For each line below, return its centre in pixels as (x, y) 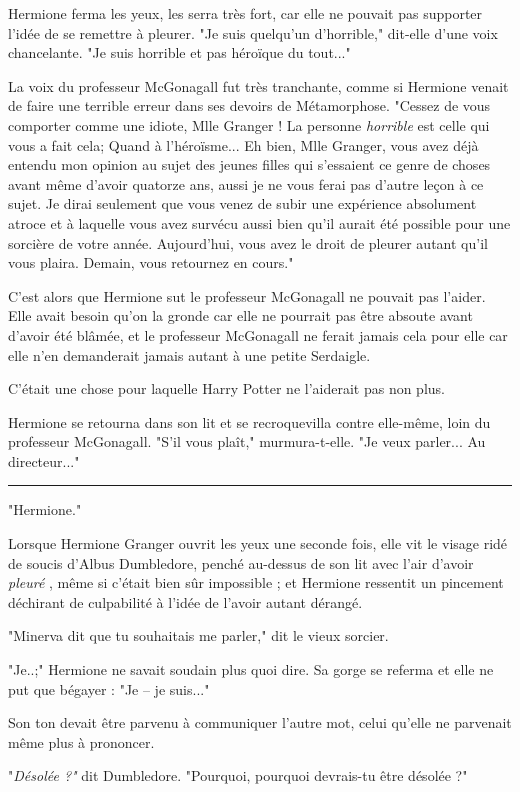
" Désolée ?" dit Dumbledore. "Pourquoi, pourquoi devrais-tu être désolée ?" (238, 775)
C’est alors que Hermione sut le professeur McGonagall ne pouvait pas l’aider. (247, 295)
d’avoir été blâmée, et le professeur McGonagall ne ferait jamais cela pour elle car (258, 334)
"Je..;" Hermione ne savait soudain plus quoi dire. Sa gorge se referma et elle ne (251, 669)
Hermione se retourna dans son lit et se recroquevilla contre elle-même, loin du (249, 421)
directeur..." (44, 460)
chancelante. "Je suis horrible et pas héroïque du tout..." (179, 52)
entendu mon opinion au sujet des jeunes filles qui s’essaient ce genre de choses (249, 164)
